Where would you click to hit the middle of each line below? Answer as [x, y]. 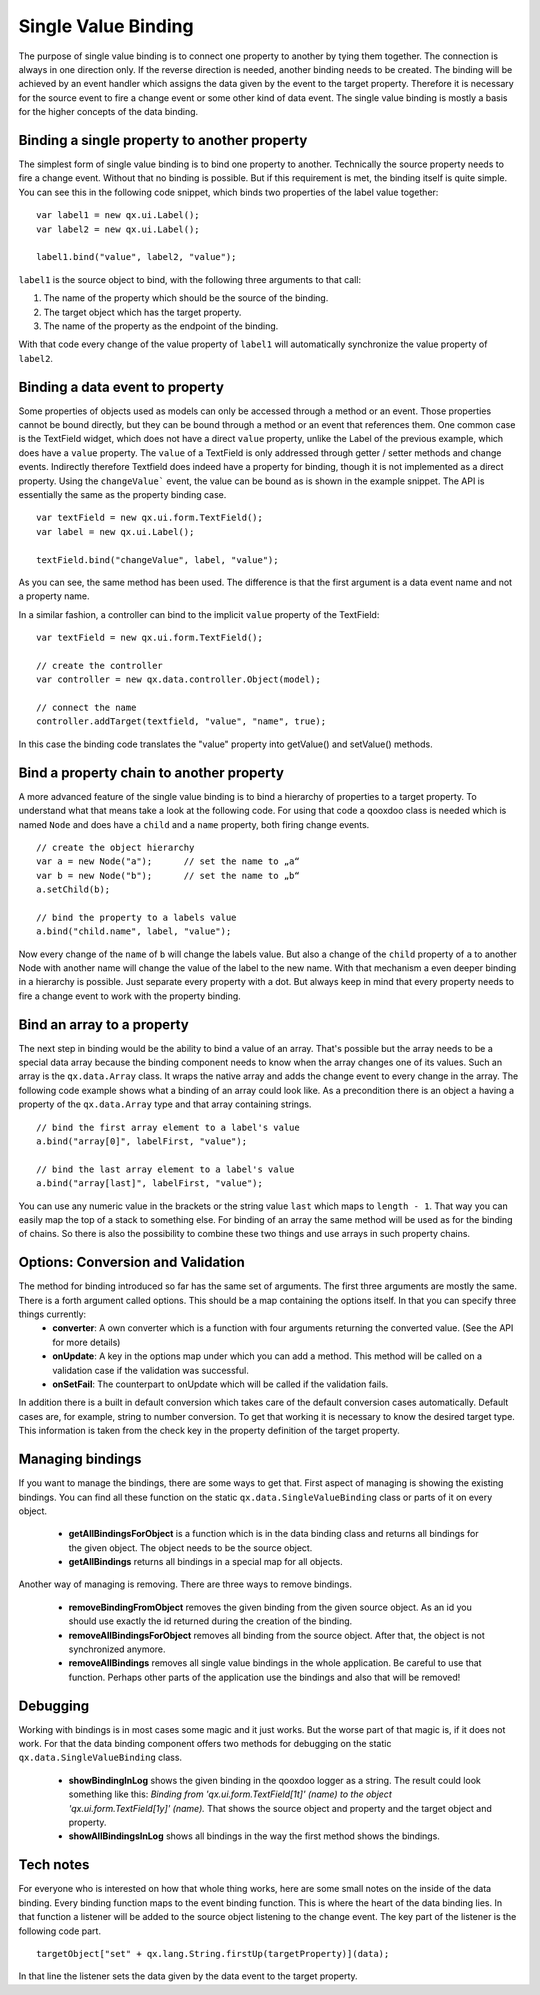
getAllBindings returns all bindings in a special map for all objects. [206, 1562]
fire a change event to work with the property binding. [130, 996]
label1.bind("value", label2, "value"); [136, 257]
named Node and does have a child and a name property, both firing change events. [194, 824]
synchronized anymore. [117, 1649]
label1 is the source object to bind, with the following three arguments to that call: [190, 279]
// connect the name [86, 708]
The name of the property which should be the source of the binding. [186, 298]
